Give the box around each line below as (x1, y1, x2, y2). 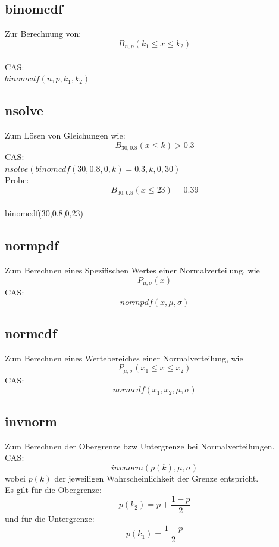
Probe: (5, 174, 29, 186)
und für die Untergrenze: (5, 513, 95, 525)
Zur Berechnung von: (5, 27, 81, 40)
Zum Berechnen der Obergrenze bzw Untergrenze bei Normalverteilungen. (5, 439, 275, 452)
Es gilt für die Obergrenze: (5, 483, 102, 496)
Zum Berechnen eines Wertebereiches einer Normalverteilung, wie (5, 351, 243, 364)
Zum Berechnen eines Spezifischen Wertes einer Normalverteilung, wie (5, 263, 260, 276)
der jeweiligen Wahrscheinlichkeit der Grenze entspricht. (54, 471, 259, 484)
